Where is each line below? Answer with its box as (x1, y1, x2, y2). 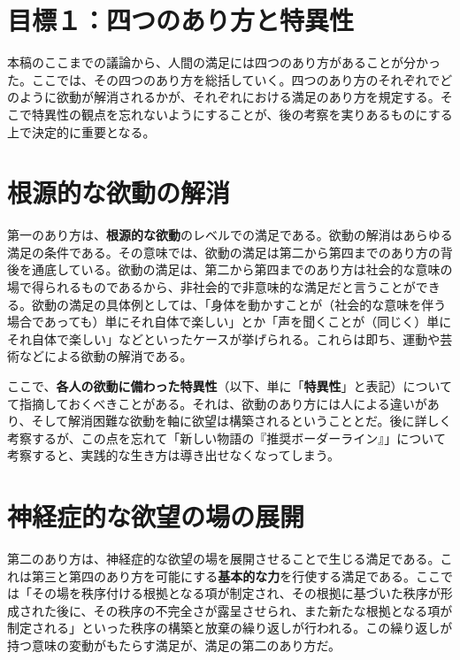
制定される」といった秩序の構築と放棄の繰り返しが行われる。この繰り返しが (7, 618, 453, 637)
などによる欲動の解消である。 (19, 347, 193, 365)
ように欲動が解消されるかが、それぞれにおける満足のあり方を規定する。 (19, 88, 441, 106)
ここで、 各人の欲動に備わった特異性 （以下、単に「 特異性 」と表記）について (7, 376, 453, 395)
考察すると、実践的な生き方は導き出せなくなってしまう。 (7, 446, 340, 464)
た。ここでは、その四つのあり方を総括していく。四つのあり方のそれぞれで (7, 70, 441, 88)
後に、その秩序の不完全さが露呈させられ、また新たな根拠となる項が (56, 601, 453, 619)
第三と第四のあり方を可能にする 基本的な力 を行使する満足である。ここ (31, 566, 441, 585)
